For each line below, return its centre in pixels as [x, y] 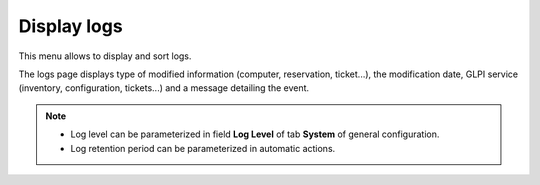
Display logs [71, 26]
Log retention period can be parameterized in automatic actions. [203, 148]
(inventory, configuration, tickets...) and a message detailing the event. [164, 88]
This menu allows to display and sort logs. [105, 56]
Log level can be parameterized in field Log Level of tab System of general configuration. [255, 134]
